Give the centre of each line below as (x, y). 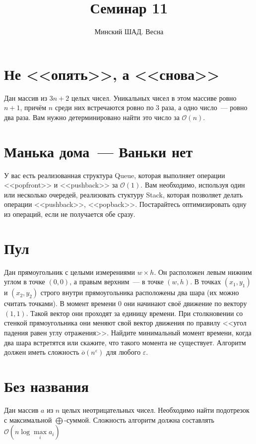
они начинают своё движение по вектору (185, 303)
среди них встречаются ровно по (104, 107)
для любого (123, 352)
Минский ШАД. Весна (129, 32)
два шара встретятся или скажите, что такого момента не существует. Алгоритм (125, 342)
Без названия (46, 386)
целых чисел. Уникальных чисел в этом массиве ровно (154, 97)
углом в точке (25, 282)
